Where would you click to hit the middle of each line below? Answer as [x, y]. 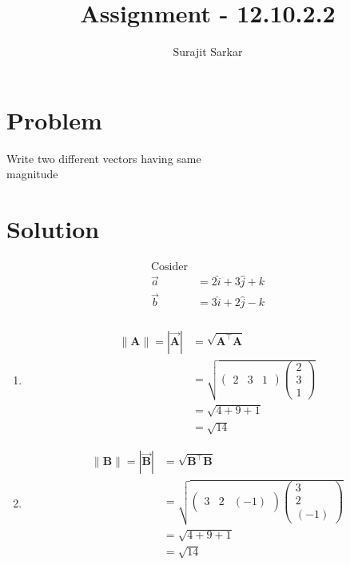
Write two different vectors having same [104, 158]
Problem [54, 119]
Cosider [169, 267]
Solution [53, 229]
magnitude [32, 174]
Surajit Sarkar [208, 52]
